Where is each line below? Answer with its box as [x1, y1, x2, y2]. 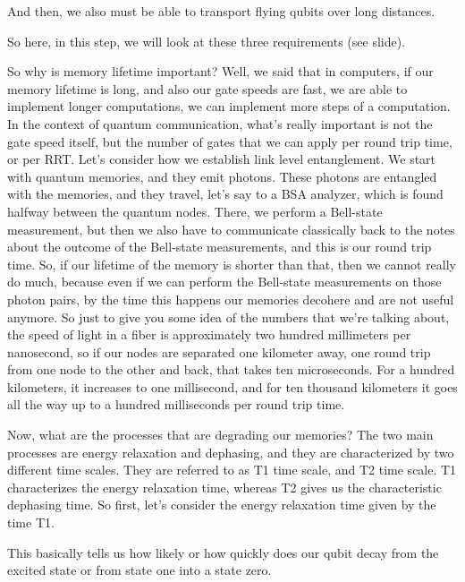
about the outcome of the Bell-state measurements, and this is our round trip [7, 237, 432, 256]
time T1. [7, 513, 55, 532]
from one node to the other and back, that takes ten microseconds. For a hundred [7, 360, 455, 379]
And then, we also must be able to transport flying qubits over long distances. [7, 2, 435, 20]
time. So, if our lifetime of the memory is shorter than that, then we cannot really [7, 254, 457, 273]
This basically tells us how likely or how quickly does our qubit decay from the [7, 543, 439, 561]
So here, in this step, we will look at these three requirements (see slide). [7, 31, 406, 50]
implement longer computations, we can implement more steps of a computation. [7, 97, 451, 116]
